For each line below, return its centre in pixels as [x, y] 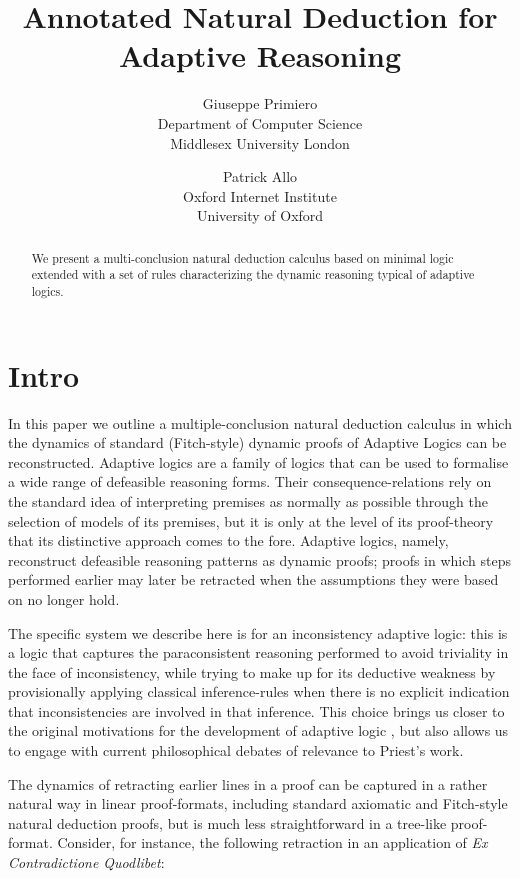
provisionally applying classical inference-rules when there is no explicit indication [259, 691]
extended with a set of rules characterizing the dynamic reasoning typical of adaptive [253, 274]
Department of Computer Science [260, 122]
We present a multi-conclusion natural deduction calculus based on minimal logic [242, 257]
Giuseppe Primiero [260, 103]
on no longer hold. [64, 598]
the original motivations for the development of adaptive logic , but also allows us [258, 730]
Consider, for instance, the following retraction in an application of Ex [272, 842]
